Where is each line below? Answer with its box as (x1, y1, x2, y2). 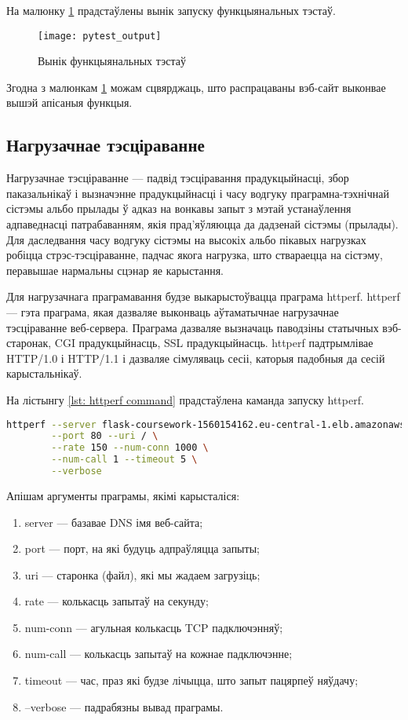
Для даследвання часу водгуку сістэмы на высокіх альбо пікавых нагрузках (6, 231, 366, 247)
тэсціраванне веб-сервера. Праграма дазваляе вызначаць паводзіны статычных (6, 319, 379, 335)
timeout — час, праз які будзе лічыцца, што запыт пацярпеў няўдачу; (24, 672, 359, 689)
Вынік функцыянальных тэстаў (38, 53, 186, 69)
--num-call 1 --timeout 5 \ (51, 454, 198, 466)
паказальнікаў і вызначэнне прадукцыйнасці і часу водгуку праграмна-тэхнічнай (6, 185, 389, 201)
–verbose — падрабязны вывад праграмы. (24, 698, 224, 715)
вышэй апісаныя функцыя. (6, 94, 133, 111)
